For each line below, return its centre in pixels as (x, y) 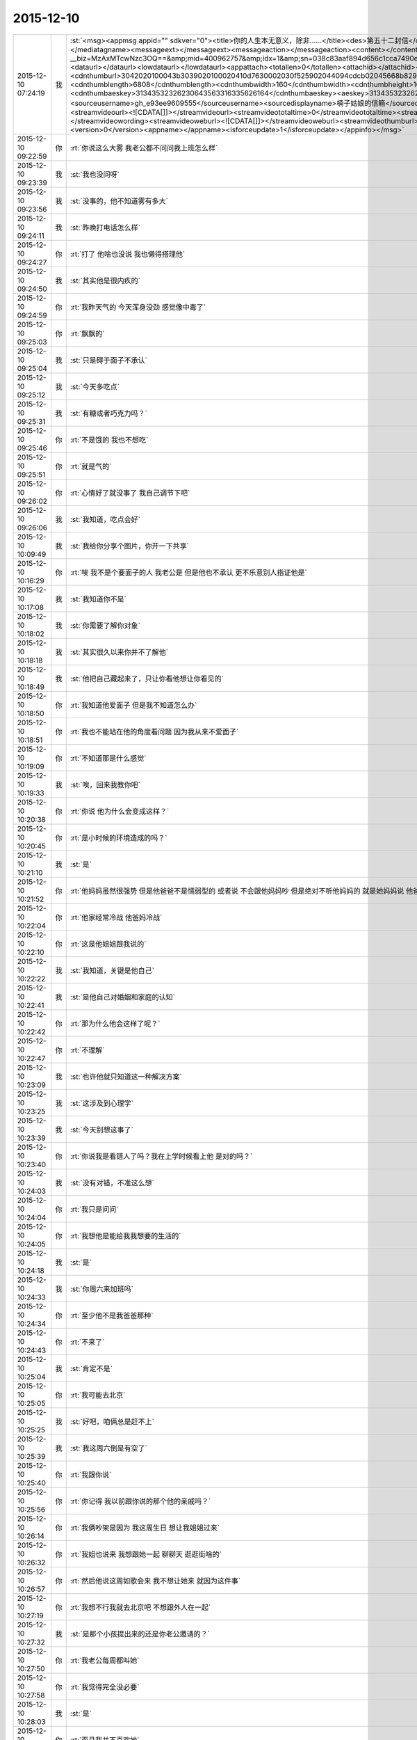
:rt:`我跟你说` (91, 1474)
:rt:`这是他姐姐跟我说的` (108, 944)
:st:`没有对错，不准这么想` (112, 1183)
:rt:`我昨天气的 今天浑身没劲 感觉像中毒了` (138, 307)
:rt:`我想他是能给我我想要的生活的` (125, 1235)
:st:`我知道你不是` (98, 599)
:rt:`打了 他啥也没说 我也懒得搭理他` (128, 254)
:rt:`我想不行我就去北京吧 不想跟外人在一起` (140, 1607)
